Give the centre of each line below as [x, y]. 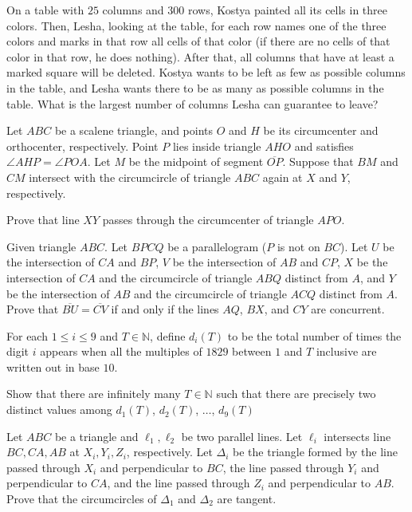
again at [283, 177]
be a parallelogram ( [217, 246]
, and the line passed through [179, 483]
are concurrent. [348, 309]
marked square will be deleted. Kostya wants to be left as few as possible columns [206, 72]
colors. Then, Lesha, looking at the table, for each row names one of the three [196, 25]
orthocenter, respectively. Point [82, 146]
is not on [298, 246]
